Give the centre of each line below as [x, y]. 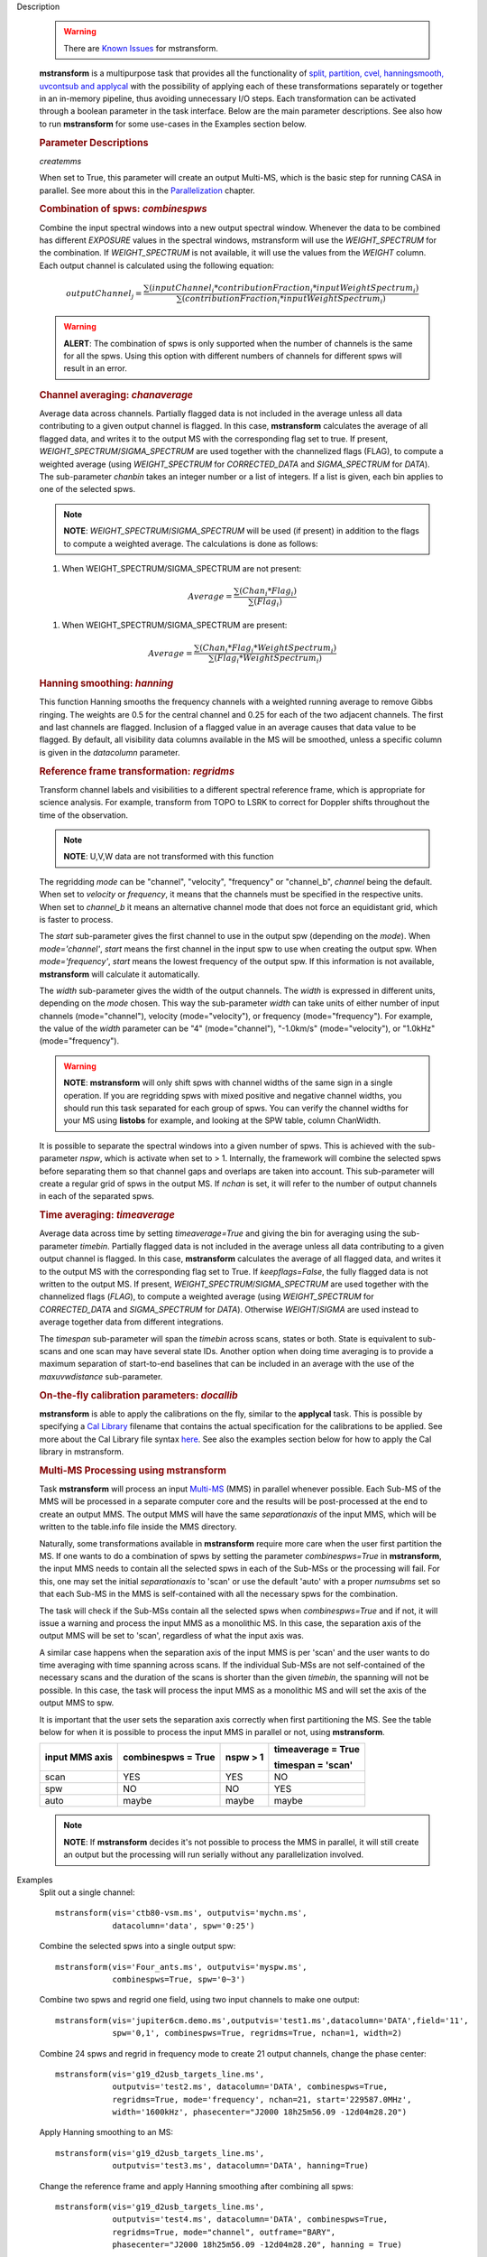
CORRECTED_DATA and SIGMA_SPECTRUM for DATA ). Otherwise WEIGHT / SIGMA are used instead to [229, 1309]
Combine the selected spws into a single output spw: [138, 1946]
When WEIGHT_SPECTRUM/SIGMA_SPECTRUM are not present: [182, 568]
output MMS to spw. [77, 1703]
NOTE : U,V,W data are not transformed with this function [169, 857]
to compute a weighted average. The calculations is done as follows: [191, 543]
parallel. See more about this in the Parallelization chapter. [147, 190]
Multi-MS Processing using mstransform [133, 1470]
